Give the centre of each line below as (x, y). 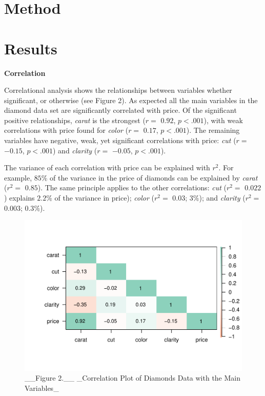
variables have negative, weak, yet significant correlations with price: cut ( (120, 140)
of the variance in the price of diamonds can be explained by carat (154, 177)
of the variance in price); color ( (104, 198)
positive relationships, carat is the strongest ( (75, 120)
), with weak (223, 120)
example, (18, 177)
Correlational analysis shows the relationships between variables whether (118, 90)
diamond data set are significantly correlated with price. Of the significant (120, 110)
